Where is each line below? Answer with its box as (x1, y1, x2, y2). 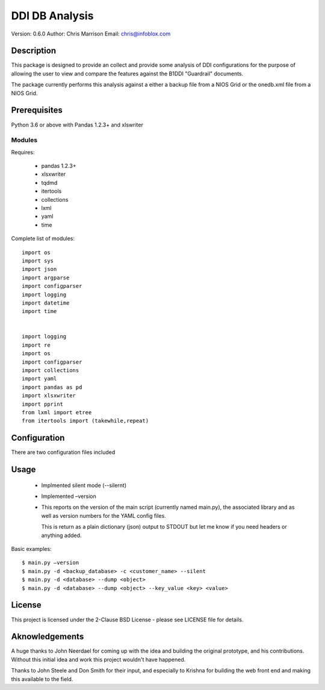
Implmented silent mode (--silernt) (41, 482, 127, 489)
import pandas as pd (22, 384, 82, 391)
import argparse (22, 274, 70, 281)
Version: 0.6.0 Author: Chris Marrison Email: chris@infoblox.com (11, 30, 171, 37)
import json (22, 266, 57, 273)
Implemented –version (41, 493, 96, 500)
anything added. (41, 532, 82, 539)
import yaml (22, 375, 57, 382)
